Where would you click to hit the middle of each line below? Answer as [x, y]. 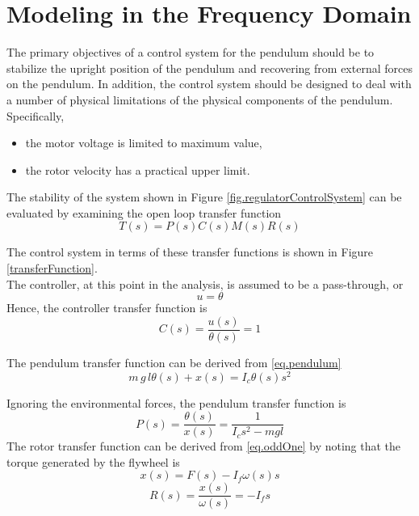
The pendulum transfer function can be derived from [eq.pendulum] [174, 362]
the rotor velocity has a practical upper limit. [138, 169]
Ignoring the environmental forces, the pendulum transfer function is [176, 402]
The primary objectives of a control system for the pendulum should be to [191, 52]
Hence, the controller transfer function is [107, 308]
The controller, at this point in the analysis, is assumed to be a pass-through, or [205, 283]
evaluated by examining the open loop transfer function [144, 212]
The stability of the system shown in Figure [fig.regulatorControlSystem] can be [204, 197]
